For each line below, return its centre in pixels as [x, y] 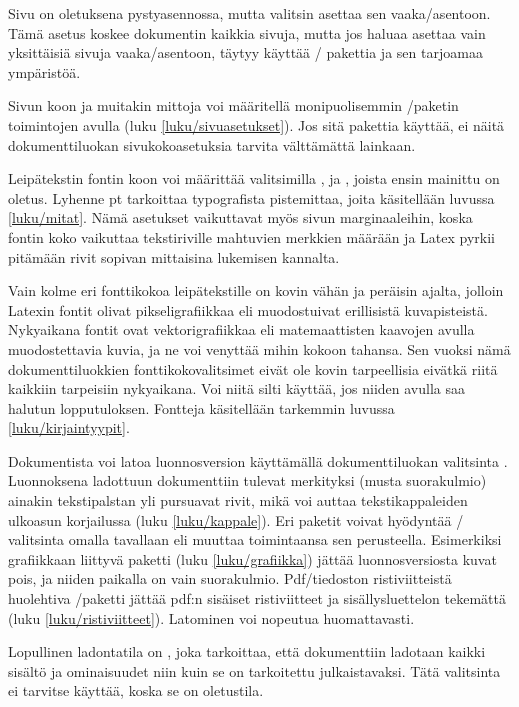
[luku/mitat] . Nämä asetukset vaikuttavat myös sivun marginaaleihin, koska [240, 217]
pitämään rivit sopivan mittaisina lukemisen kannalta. [174, 256]
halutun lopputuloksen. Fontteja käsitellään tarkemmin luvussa [201, 407]
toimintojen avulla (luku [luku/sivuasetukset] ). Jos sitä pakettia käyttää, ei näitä [256, 124]
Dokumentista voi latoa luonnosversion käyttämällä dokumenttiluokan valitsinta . [258, 460]
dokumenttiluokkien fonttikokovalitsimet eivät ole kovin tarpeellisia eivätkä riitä [253, 368]
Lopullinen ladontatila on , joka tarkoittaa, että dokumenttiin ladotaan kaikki [247, 651]
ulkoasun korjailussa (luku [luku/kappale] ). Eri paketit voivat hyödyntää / [236, 519]
